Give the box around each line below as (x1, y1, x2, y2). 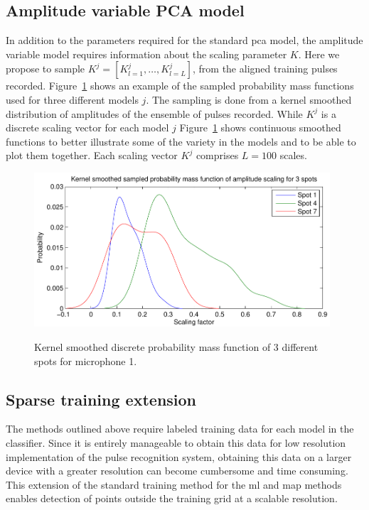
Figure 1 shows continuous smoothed (179, 120, 341, 135)
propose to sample (6, 61, 85, 76)
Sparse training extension (6, 388, 197, 410)
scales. (279, 148, 307, 163)
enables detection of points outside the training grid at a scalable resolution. (6, 491, 338, 506)
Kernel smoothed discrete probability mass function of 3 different (34, 340, 319, 354)
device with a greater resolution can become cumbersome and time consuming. (6, 463, 348, 478)
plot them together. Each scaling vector (6, 148, 178, 163)
